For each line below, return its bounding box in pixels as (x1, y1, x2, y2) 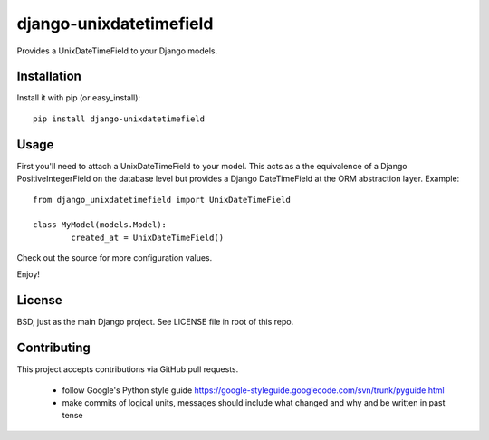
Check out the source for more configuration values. (16, 253, 213, 263)
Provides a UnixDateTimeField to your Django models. (16, 45, 217, 56)
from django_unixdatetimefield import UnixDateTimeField (33, 195, 292, 205)
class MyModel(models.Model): (33, 220, 168, 230)
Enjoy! (16, 269, 41, 280)
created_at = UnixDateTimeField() (71, 232, 225, 243)
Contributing (16, 340, 91, 356)
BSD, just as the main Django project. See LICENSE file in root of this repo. (16, 317, 294, 328)
